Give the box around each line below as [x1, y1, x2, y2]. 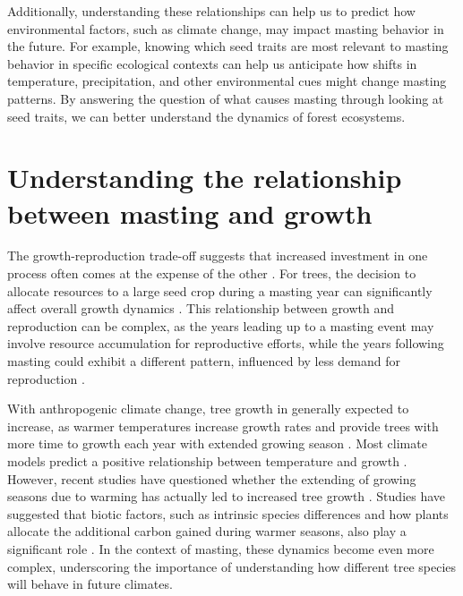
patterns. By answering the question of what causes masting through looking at [7, 89, 444, 107]
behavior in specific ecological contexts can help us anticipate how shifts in [7, 54, 417, 72]
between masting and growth [7, 194, 373, 231]
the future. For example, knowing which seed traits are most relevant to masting [7, 37, 449, 55]
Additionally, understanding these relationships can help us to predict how [7, 2, 416, 20]
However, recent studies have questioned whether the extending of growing [7, 469, 416, 488]
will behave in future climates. [7, 575, 173, 593]
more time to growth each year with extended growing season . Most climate [7, 434, 427, 453]
